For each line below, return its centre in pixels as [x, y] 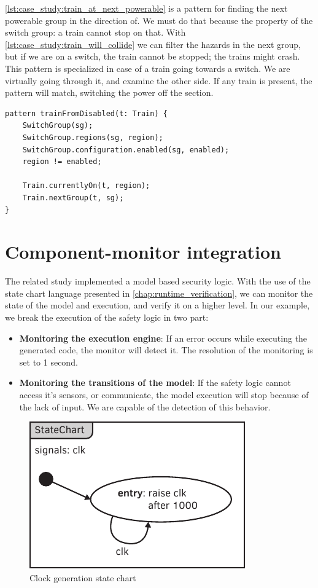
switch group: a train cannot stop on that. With [95, 32]
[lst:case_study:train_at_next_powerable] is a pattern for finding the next [146, 8]
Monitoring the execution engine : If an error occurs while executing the [163, 338]
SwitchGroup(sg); [58, 126]
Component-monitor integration [143, 252]
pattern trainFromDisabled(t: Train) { [86, 113]
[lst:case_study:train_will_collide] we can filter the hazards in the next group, [153, 44]
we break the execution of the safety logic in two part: [107, 317]
